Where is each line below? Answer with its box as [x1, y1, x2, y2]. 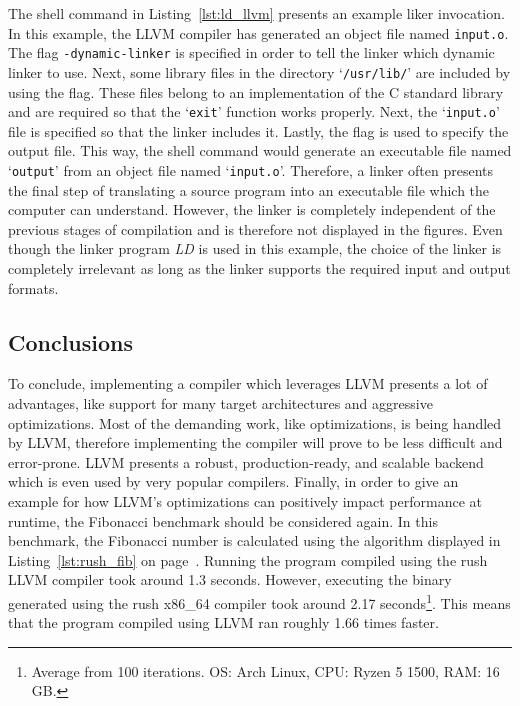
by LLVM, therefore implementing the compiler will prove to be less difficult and [8, 432, 503, 453]
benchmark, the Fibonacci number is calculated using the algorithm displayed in [8, 530, 501, 551]
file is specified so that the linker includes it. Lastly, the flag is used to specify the [8, 120, 509, 141]
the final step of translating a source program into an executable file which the [8, 179, 490, 200]
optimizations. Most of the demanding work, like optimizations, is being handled [8, 412, 502, 433]
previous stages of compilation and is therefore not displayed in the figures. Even [8, 218, 503, 239]
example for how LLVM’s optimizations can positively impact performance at [8, 490, 483, 511]
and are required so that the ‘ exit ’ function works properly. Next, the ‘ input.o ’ [8, 101, 500, 122]
